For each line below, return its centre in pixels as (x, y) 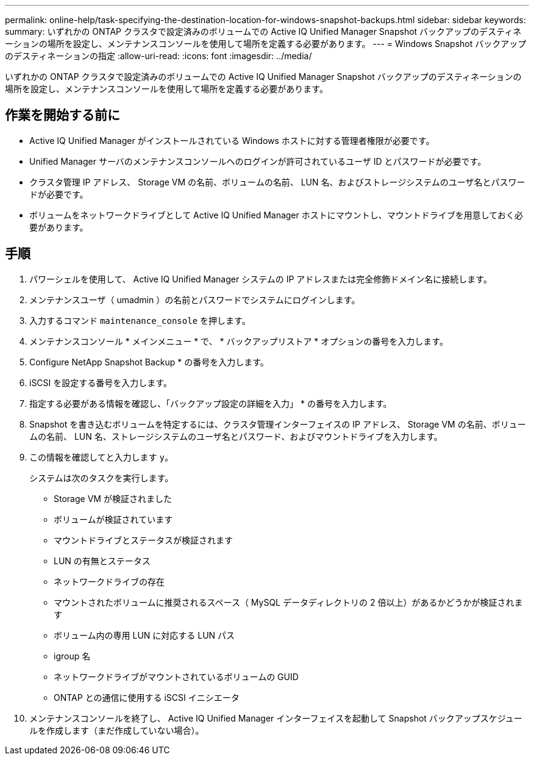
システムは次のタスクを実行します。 (101, 478)
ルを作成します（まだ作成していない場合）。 (117, 730)
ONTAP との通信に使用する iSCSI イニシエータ (147, 697)
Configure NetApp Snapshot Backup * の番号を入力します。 (149, 362)
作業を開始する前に (62, 115)
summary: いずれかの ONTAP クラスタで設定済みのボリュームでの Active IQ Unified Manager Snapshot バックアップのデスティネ (263, 31)
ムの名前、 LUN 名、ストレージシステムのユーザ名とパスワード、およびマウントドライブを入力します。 (236, 436)
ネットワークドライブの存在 (109, 581)
